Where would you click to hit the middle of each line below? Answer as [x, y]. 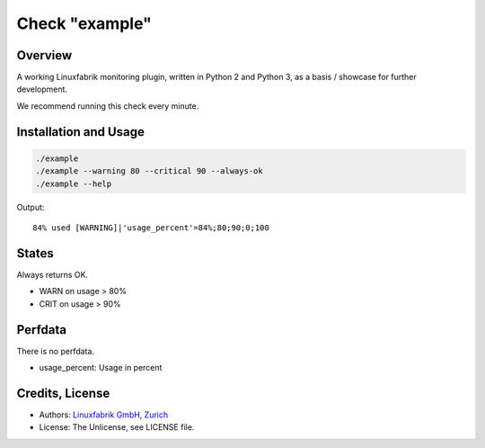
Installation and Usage [81, 132]
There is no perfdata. [55, 351]
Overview [44, 55]
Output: [31, 207]
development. [42, 89]
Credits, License [63, 393]
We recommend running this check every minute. [108, 106]
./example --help [74, 184]
